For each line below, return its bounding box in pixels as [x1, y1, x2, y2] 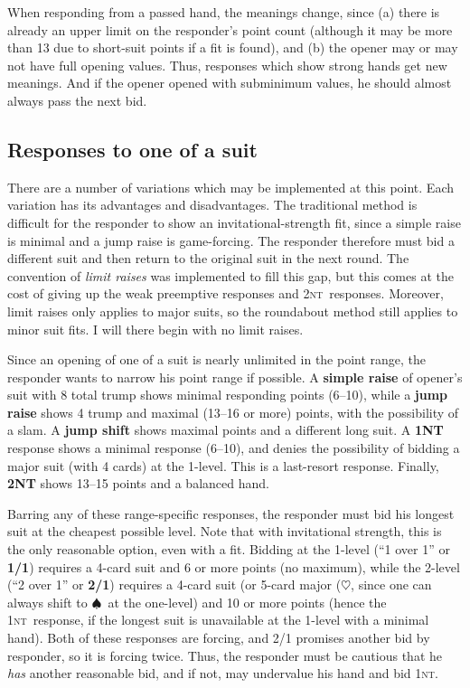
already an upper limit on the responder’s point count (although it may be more [7, 20, 453, 39]
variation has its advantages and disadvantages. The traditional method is [7, 195, 418, 214]
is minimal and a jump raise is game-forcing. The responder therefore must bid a [7, 231, 455, 250]
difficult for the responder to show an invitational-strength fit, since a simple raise [7, 212, 461, 231]
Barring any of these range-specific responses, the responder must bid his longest [7, 504, 455, 523]
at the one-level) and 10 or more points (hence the [108, 592, 387, 611]
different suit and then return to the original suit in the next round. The [7, 249, 409, 268]
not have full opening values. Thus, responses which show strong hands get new [7, 55, 447, 74]
